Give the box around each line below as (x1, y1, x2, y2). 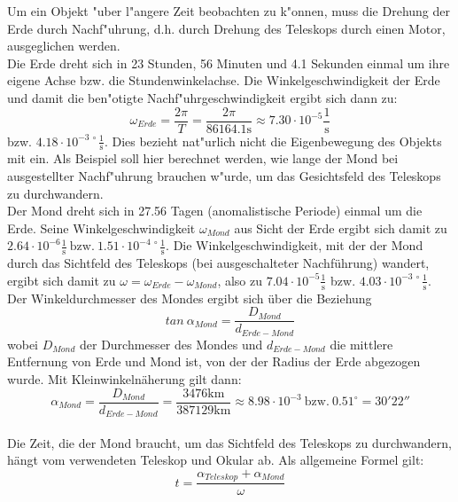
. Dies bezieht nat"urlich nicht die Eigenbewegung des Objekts (104, 131, 442, 150)
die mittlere (330, 334, 393, 353)
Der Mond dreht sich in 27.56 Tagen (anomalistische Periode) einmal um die (7, 201, 423, 220)
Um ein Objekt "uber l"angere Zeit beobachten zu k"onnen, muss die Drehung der (7, 2, 450, 20)
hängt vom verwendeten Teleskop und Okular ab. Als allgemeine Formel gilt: (7, 451, 424, 469)
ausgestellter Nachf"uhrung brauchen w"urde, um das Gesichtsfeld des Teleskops (7, 167, 441, 185)
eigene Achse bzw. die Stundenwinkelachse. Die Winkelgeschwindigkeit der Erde (7, 71, 440, 90)
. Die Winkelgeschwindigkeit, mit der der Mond (166, 236, 423, 255)
